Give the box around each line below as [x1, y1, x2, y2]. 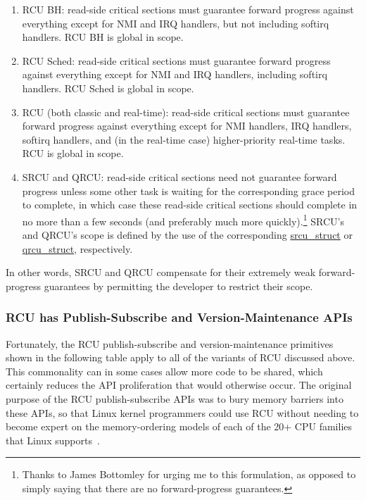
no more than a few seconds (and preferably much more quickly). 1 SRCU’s [22, 211, 344, 228]
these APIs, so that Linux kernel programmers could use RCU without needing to [6, 405, 359, 420]
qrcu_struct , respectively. [22, 241, 133, 256]
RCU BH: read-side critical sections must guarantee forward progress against [22, 2, 354, 16]
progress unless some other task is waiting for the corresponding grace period [22, 183, 355, 198]
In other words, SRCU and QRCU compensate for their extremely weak [6, 265, 316, 280]
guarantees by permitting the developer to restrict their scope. [44, 278, 313, 293]
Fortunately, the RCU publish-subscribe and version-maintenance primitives [6, 336, 334, 351]
